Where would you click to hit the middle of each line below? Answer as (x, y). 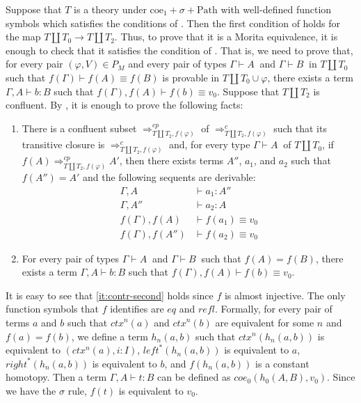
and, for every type (209, 144)
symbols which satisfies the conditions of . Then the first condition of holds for (173, 23)
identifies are (137, 309)
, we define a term (110, 336)
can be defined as (194, 377)
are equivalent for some (265, 322)
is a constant (282, 363)
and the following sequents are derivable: (169, 176)
